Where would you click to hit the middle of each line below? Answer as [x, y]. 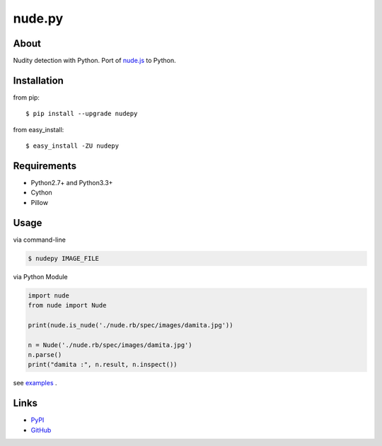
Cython [41, 193]
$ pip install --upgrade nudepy [82, 114]
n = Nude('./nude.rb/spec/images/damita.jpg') [110, 345]
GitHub [41, 430]
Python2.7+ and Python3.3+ [72, 183]
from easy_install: [39, 129]
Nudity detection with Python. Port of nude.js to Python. [94, 61]
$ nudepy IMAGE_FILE [63, 258]
